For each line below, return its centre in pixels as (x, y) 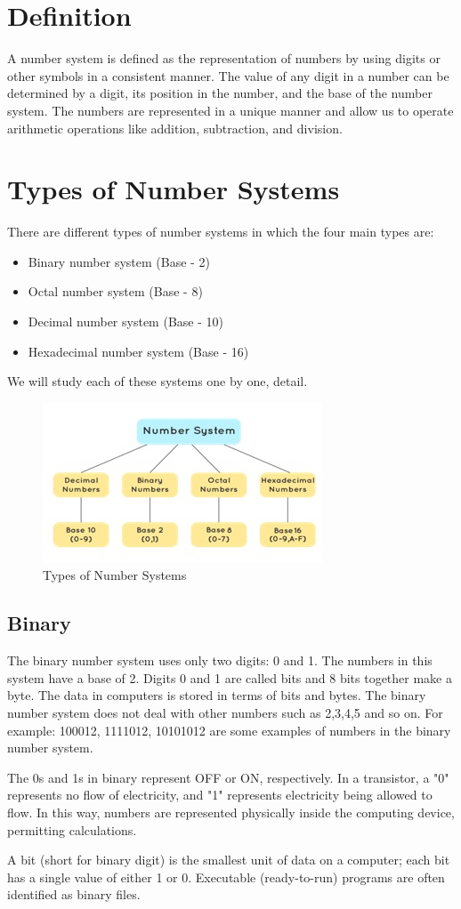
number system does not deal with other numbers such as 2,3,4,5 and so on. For (225, 712)
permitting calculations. (72, 829)
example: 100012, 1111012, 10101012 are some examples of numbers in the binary (229, 730)
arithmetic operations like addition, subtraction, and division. (175, 128)
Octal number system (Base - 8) (115, 291)
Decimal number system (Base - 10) (125, 321)
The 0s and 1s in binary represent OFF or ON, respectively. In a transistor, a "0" (228, 777)
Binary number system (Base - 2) (119, 261)
